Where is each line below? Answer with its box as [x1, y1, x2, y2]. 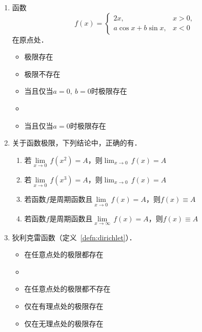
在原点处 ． [12, 34, 48, 45]
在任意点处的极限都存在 [24, 249, 104, 260]
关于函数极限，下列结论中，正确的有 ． [12, 137, 142, 148]
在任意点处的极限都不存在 [24, 283, 111, 294]
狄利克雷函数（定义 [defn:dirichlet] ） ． [12, 232, 136, 242]
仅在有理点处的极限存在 [24, 301, 104, 311]
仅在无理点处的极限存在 [24, 318, 104, 328]
